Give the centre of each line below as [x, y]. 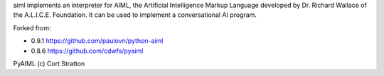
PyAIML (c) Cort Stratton [49, 63]
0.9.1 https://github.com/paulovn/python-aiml [97, 41]
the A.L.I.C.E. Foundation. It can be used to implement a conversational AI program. [135, 15]
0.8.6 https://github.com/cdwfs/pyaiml [87, 51]
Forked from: [32, 27]
